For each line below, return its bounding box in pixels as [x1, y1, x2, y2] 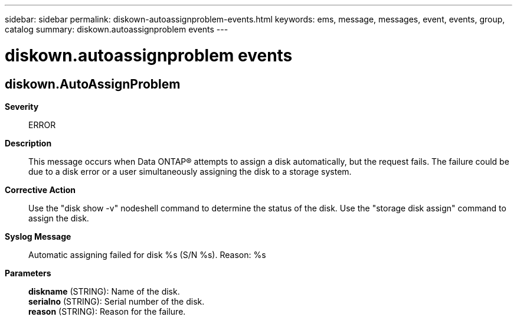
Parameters [5, 267, 51, 278]
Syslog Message [5, 231, 71, 241]
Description [5, 138, 52, 148]
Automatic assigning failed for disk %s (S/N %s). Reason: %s [28, 249, 266, 260]
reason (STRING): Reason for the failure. [28, 306, 186, 316]
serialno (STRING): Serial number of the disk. [28, 296, 205, 306]
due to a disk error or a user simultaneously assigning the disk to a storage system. [28, 166, 352, 177]
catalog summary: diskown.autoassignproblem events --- [5, 24, 228, 34]
